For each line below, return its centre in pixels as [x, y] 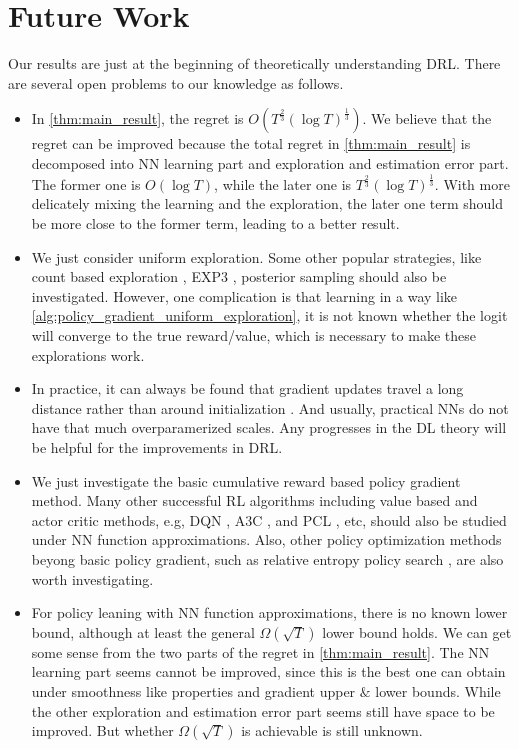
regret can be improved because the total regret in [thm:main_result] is [251, 143]
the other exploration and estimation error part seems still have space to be [263, 710]
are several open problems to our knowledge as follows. [176, 82]
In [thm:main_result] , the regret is [137, 118]
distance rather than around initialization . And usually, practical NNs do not [270, 407]
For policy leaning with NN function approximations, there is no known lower [269, 612]
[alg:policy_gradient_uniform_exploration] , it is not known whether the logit [269, 315]
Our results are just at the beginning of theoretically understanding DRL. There [254, 63]
